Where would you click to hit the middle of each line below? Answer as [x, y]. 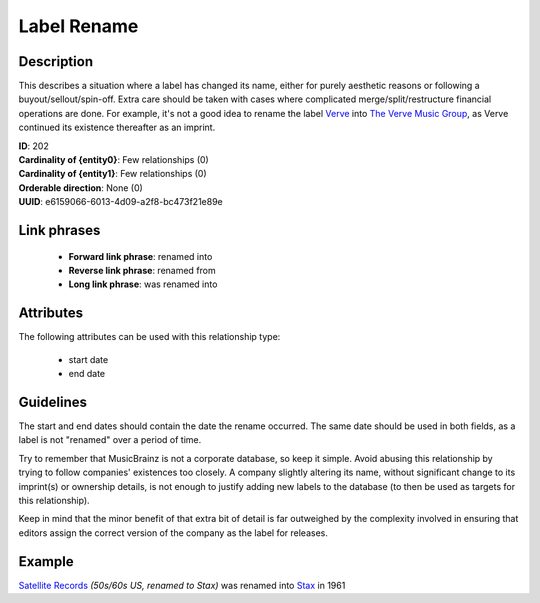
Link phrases [59, 230]
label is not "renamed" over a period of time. [110, 440]
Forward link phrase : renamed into [140, 256]
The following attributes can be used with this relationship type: [149, 337]
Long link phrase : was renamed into [143, 284]
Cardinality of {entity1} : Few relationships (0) [112, 174]
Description [56, 61]
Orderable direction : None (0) [81, 187]
